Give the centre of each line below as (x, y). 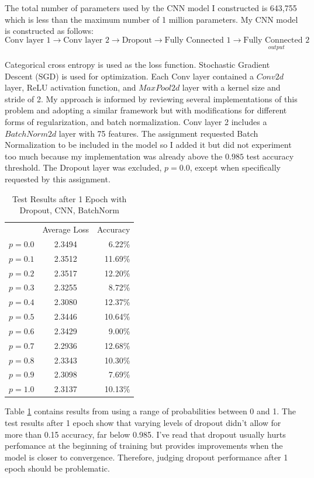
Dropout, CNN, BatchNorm (69, 210)
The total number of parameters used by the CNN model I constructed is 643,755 (151, 8)
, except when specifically (235, 167)
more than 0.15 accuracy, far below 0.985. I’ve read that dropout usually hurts (145, 434)
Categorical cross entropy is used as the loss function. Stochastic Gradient (137, 64)
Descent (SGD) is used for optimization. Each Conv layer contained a (130, 76)
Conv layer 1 (28, 40)
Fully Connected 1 (198, 40)
